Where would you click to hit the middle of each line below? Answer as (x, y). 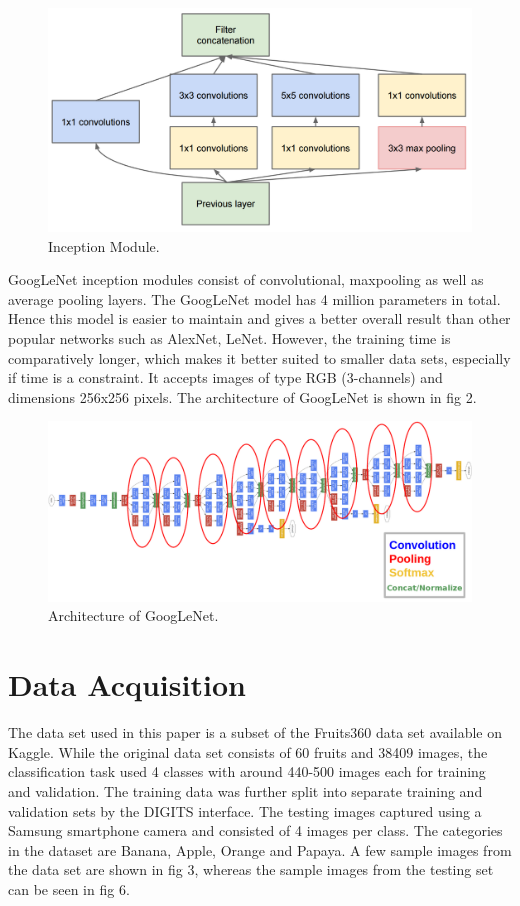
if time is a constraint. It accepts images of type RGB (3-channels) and (225, 377)
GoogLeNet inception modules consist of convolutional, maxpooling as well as (246, 279)
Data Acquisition (127, 684)
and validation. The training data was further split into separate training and (245, 790)
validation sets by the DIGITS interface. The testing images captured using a (245, 810)
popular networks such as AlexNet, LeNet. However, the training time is (229, 337)
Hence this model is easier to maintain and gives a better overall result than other (259, 318)
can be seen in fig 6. (69, 888)
